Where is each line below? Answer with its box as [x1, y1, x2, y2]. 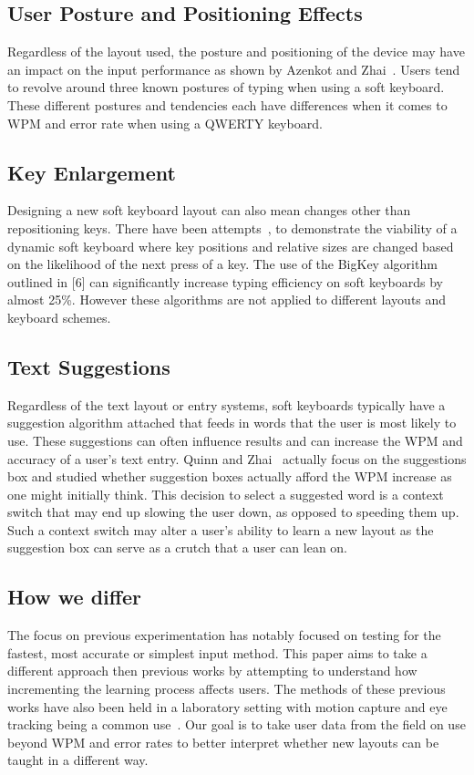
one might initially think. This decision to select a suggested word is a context [7, 484, 444, 503]
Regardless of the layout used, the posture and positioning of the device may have [7, 42, 465, 61]
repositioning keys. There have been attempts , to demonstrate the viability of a [7, 218, 458, 237]
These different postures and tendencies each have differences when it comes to [7, 95, 448, 114]
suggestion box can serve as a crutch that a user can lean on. [7, 538, 348, 557]
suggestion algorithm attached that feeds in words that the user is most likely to [7, 413, 457, 432]
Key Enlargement [7, 158, 176, 186]
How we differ [7, 583, 141, 611]
